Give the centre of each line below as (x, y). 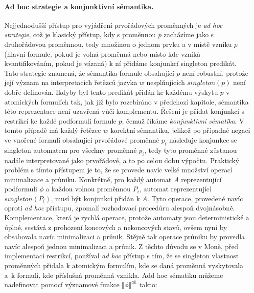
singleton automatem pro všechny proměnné (71, 150)
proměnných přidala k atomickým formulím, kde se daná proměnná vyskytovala (124, 265)
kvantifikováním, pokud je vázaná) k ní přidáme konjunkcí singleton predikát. (121, 63)
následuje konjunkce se (203, 139)
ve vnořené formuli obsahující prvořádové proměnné (82, 139)
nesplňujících (166, 82)
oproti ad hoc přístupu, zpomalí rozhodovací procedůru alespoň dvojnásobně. (120, 208)
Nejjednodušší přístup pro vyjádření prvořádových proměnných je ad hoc (114, 25)
